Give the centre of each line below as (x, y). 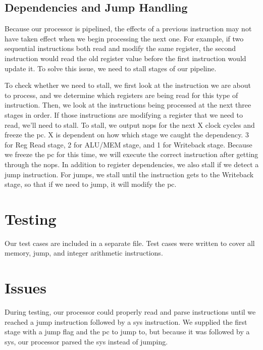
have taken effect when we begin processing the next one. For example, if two (124, 38)
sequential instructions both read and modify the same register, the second (120, 48)
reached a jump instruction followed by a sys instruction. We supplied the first (126, 321)
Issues (25, 288)
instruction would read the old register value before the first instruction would (125, 58)
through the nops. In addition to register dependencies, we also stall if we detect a (132, 164)
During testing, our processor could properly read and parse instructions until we (130, 312)
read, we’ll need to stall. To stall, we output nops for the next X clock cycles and (130, 124)
